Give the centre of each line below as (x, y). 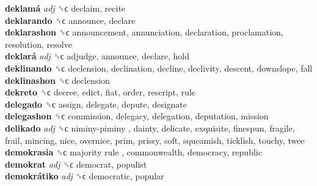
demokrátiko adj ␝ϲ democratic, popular (85, 176)
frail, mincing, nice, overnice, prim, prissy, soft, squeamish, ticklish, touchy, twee (155, 140)
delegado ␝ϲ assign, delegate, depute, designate (96, 104)
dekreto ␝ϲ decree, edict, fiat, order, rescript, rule (100, 92)
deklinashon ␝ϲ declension (57, 80)
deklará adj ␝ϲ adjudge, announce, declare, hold (97, 56)
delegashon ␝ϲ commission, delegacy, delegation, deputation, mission (137, 116)
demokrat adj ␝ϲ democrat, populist (76, 164)
